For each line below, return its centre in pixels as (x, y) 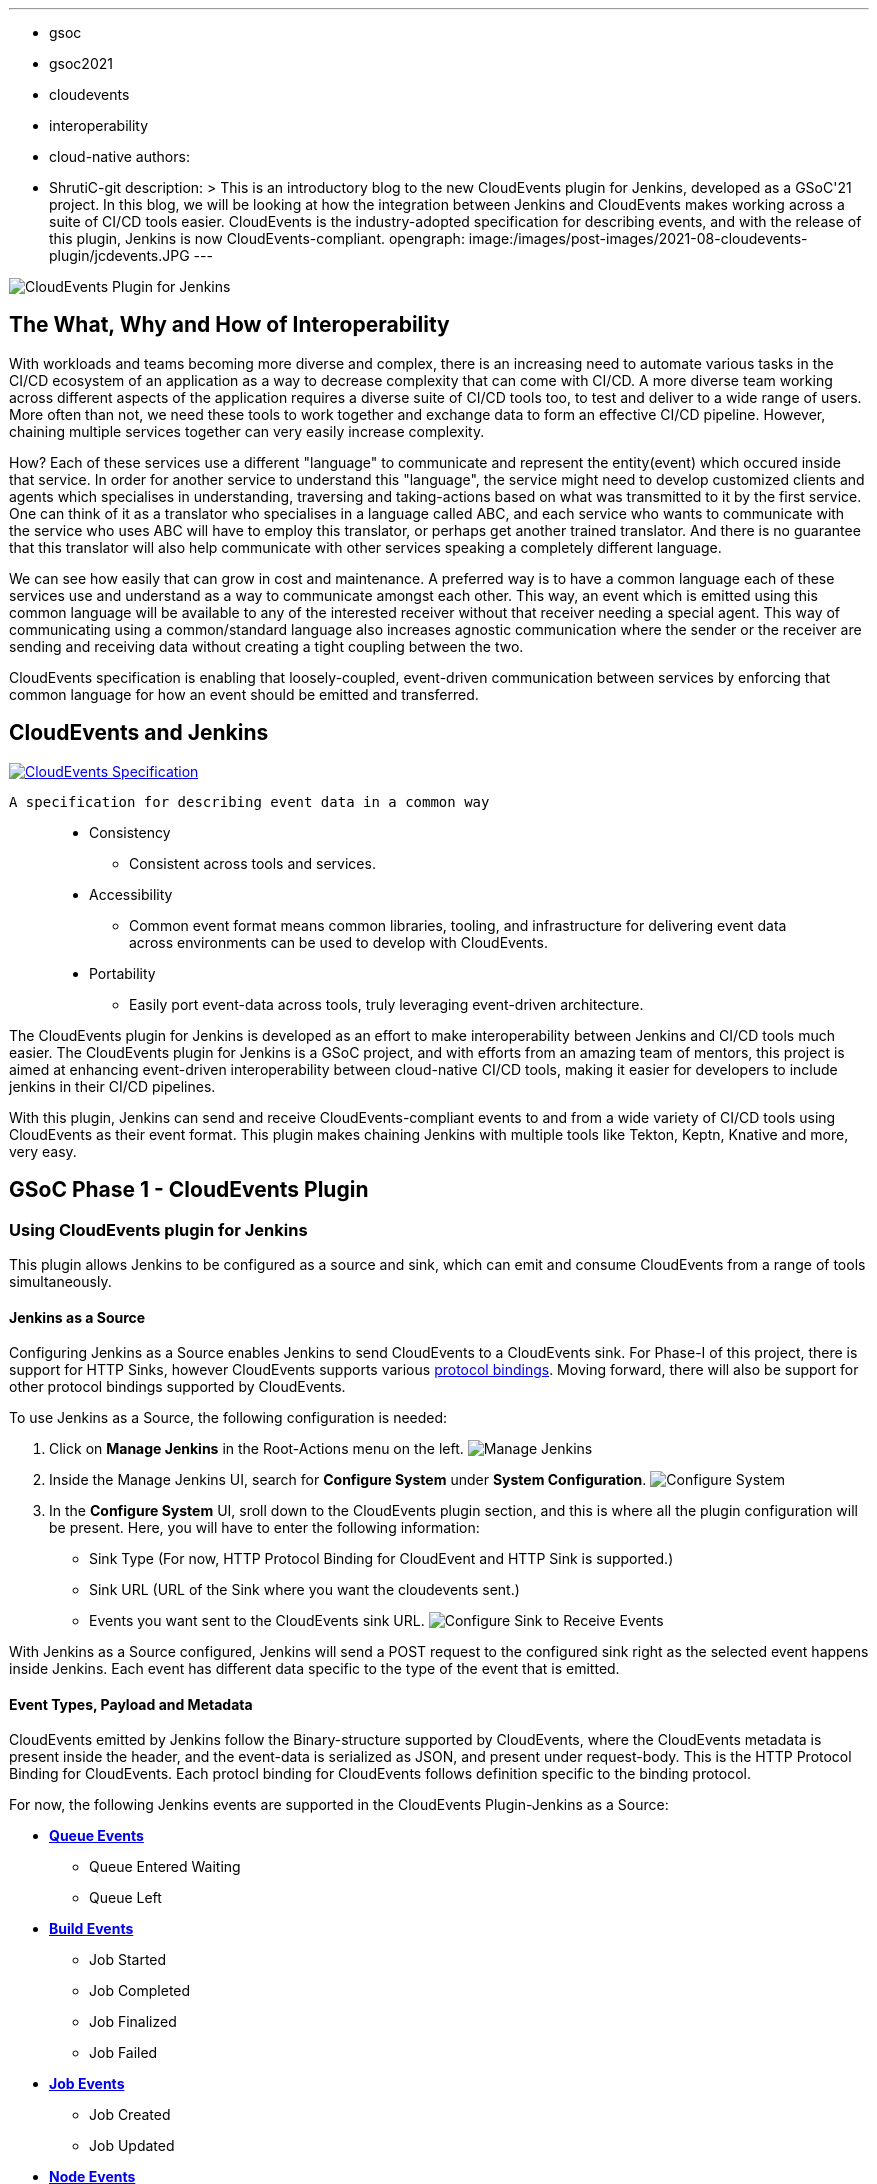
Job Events (87, 2084)
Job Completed (140, 1991)
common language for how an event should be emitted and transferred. (244, 694)
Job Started (128, 1960)
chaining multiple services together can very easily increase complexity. (247, 431)
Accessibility (131, 894)
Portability (122, 973)
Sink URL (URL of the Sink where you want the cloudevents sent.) (304, 1590)
